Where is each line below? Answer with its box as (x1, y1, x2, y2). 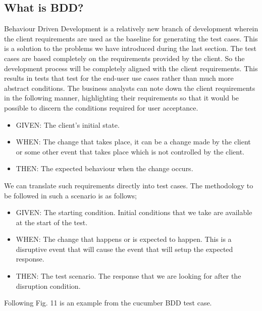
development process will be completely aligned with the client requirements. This (4, 63, 258, 73)
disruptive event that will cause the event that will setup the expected (16, 243, 233, 254)
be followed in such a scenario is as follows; (4, 190, 137, 200)
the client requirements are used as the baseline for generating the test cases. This (4, 33, 258, 43)
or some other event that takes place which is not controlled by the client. (16, 146, 244, 157)
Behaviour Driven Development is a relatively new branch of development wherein (4, 23, 258, 34)
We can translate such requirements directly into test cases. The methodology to (4, 180, 253, 190)
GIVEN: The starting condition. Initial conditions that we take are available (16, 207, 252, 218)
